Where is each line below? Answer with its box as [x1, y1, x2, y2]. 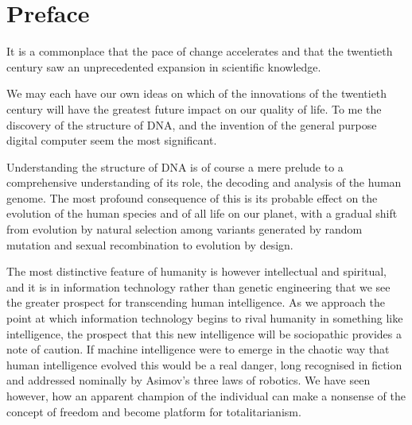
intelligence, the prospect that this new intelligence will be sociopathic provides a [6, 325, 402, 342]
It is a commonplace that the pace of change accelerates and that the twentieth [6, 43, 393, 60]
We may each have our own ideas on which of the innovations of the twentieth [6, 85, 387, 102]
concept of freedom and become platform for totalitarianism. [6, 403, 301, 419]
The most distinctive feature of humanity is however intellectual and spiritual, [6, 263, 387, 280]
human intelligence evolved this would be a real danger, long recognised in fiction [6, 356, 402, 373]
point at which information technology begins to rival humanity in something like [6, 310, 403, 326]
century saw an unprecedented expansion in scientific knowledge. [6, 58, 321, 75]
